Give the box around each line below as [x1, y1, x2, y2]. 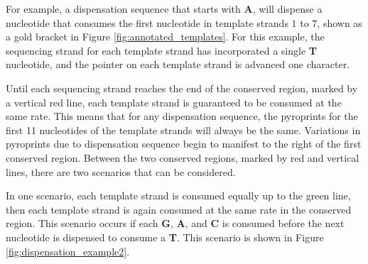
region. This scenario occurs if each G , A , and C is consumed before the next [6, 216, 345, 231]
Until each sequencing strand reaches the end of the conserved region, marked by [6, 80, 358, 95]
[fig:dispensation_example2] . [6, 243, 130, 258]
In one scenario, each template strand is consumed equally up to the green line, [6, 188, 351, 203]
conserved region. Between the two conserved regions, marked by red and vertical [6, 150, 359, 165]
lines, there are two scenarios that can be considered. [6, 164, 236, 179]
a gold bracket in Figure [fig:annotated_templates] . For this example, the [6, 29, 325, 44]
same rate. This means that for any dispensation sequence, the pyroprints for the [6, 109, 358, 123]
